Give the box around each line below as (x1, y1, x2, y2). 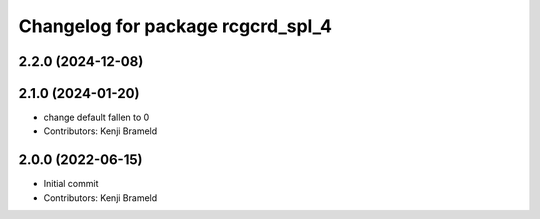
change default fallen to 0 (43, 111, 150, 124)
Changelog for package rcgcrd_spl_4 (18, 15, 332, 37)
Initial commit (43, 178, 99, 190)
